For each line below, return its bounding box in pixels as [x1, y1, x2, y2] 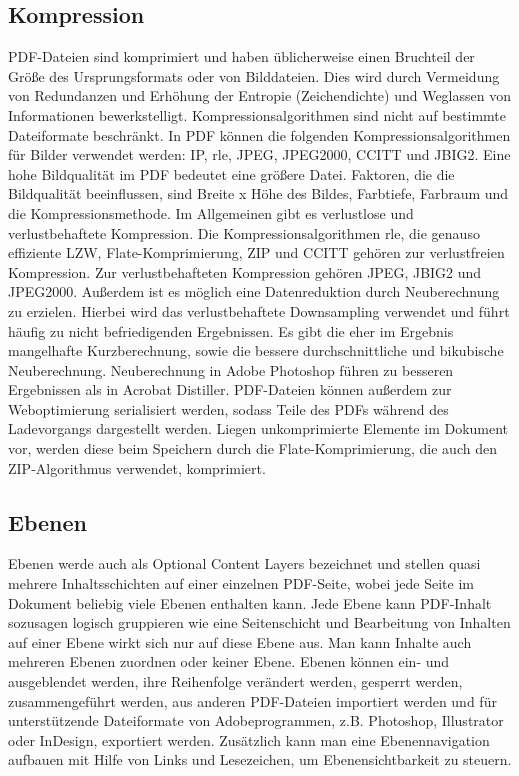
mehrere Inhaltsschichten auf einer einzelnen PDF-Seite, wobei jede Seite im [8, 573, 474, 594]
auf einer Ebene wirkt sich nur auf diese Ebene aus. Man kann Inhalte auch [8, 631, 472, 652]
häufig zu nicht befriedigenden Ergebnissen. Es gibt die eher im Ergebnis [8, 320, 454, 341]
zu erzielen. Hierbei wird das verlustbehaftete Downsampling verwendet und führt [8, 300, 510, 321]
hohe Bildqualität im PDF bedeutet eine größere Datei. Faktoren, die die [8, 163, 455, 184]
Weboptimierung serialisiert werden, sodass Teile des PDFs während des [8, 398, 449, 419]
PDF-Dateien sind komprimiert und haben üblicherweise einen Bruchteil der [8, 46, 475, 67]
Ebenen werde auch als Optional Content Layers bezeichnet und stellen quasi [8, 553, 481, 574]
